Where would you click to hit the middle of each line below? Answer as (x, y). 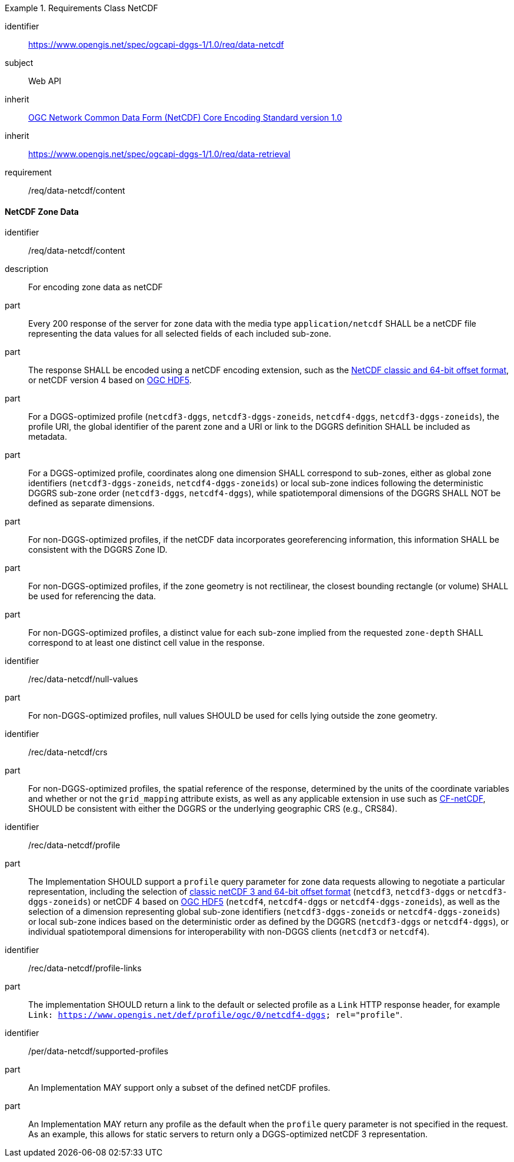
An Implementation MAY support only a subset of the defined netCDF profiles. (179, 1088)
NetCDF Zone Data (42, 211)
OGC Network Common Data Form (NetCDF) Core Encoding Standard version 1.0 (185, 117)
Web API (45, 81)
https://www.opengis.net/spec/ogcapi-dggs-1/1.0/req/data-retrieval (159, 154)
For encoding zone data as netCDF (96, 287)
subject (19, 63)
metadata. (48, 437)
